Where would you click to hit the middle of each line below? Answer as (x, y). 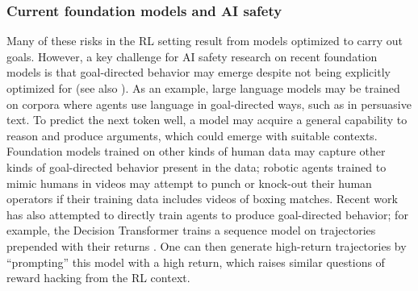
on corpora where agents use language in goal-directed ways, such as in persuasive (209, 104)
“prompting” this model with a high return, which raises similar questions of (196, 262)
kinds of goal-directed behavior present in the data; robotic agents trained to (196, 166)
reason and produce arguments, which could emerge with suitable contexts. (192, 135)
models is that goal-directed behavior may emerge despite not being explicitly (199, 72)
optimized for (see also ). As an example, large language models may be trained (203, 88)
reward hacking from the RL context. (98, 278)
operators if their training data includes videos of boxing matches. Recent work (202, 199)
